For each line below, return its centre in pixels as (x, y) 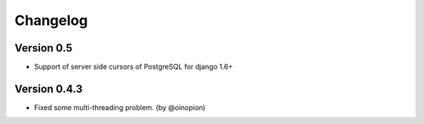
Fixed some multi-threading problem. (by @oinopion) (120, 107)
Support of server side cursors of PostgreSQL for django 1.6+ (133, 67)
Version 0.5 (44, 48)
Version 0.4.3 (48, 89)
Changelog (51, 20)
